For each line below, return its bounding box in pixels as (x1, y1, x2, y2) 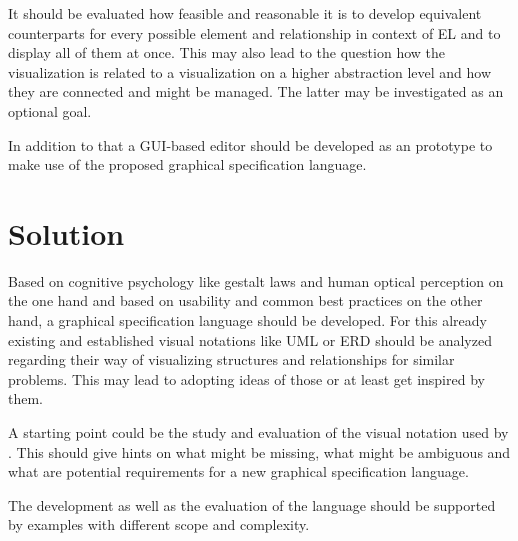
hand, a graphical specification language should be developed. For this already (8, 310, 487, 331)
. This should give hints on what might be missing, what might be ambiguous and (8, 441, 511, 462)
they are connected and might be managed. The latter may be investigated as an (8, 81, 504, 102)
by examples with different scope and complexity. (8, 514, 310, 535)
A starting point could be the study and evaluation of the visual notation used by (8, 422, 509, 443)
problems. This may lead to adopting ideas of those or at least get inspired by (8, 368, 485, 389)
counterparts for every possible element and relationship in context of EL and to (8, 22, 501, 43)
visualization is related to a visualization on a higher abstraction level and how (8, 61, 492, 82)
